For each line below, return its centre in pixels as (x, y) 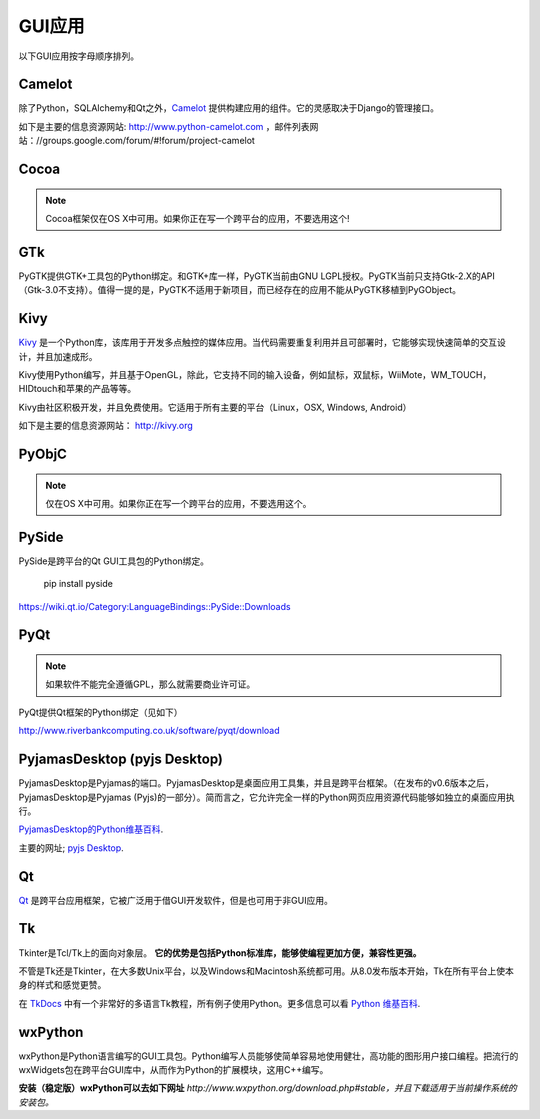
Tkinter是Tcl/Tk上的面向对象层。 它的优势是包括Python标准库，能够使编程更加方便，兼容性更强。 (220, 952)
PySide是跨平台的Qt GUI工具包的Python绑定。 (114, 561)
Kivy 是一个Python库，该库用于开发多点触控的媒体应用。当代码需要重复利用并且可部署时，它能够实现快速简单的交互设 (262, 342)
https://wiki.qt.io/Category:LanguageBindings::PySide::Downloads (154, 606)
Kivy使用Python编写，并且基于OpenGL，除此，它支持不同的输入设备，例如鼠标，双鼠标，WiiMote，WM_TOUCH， (255, 375)
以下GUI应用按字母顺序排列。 (79, 56)
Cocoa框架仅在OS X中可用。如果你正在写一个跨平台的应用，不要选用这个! (197, 219)
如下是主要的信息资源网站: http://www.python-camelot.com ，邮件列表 (164, 126)
